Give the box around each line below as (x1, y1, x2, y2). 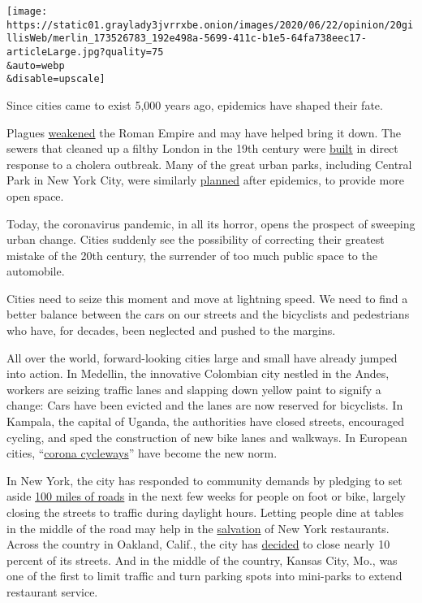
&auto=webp (6, 59, 65, 72)
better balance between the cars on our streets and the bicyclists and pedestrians (6, 306, 410, 323)
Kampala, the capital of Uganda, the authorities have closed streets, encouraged (6, 413, 405, 430)
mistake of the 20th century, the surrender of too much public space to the (6, 246, 377, 263)
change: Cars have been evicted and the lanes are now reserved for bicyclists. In (6, 397, 403, 414)
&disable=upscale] (6, 73, 105, 85)
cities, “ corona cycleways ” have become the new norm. (6, 445, 278, 462)
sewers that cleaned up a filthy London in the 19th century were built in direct (6, 140, 398, 157)
